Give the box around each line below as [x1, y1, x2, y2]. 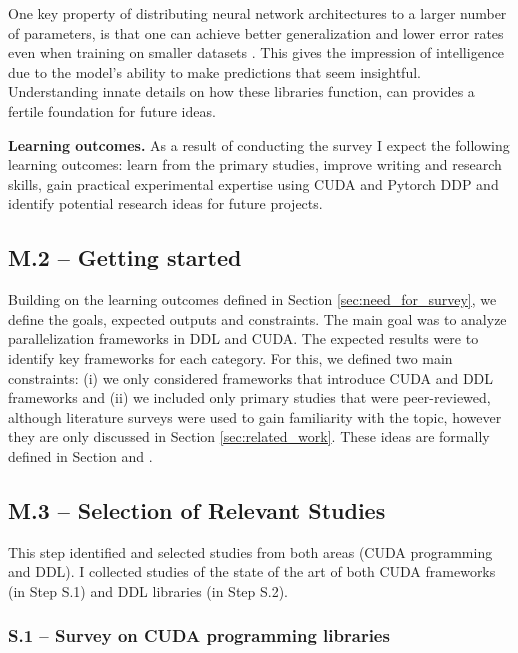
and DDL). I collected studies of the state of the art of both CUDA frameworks [8, 561, 496, 582]
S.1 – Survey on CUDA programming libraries [8, 623, 390, 648]
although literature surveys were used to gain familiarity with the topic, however [8, 406, 502, 427]
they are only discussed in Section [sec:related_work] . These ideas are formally [8, 426, 490, 447]
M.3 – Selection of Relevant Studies [8, 494, 386, 525]
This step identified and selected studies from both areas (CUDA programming [8, 541, 493, 562]
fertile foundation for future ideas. [8, 100, 216, 121]
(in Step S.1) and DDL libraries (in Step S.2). [8, 580, 289, 601]
